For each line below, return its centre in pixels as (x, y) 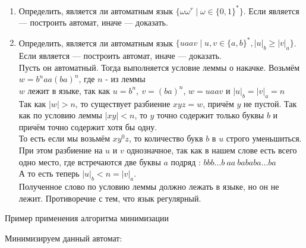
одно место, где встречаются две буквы (90, 161)
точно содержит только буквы (211, 115)
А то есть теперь (49, 173)
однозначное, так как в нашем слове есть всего (212, 150)
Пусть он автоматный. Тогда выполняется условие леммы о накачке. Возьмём (159, 67)
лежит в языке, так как (69, 90)
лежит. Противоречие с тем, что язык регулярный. (110, 198)
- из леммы (125, 79)
